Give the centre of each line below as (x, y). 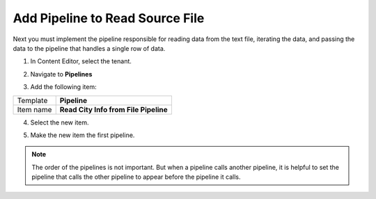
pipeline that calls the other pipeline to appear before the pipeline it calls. (136, 177)
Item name (34, 109)
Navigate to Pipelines (61, 74)
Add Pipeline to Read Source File (109, 18)
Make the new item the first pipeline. (83, 135)
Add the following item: (63, 87)
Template (32, 100)
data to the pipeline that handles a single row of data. (89, 48)
